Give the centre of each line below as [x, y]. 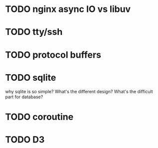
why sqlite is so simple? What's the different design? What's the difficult [79, 91]
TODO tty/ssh [34, 32]
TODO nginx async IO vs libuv [68, 9]
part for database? [24, 97]
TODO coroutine [39, 117]
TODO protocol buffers [53, 55]
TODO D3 [25, 139]
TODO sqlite [31, 77]
